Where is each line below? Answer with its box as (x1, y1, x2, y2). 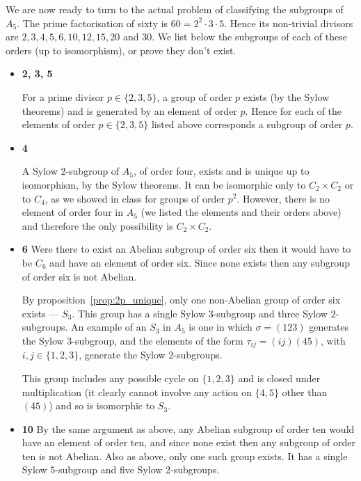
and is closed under (238, 370, 321, 385)
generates (309, 320, 349, 334)
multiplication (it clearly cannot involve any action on (22, 384, 252, 399)
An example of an (71, 320, 147, 334)
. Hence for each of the (245, 103, 342, 118)
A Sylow (22, 164, 58, 178)
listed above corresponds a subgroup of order (151, 117, 343, 132)
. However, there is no (236, 191, 330, 205)
